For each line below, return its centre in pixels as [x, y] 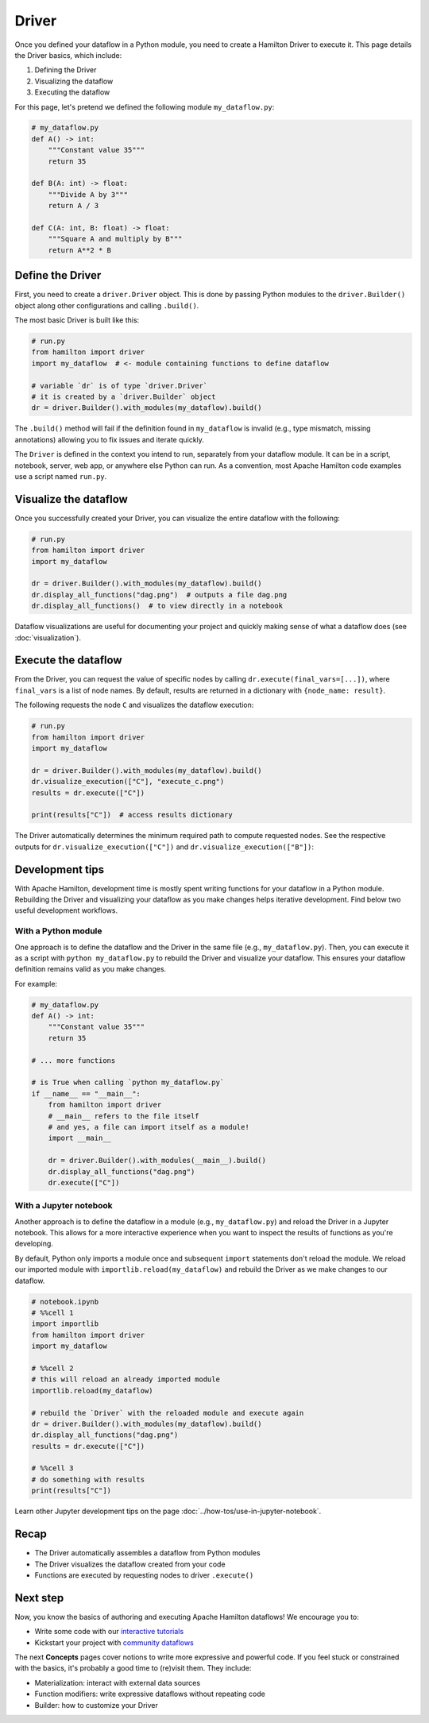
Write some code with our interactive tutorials [109, 1632]
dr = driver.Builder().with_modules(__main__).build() [157, 1161]
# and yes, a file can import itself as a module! [149, 1127]
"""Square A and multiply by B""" [115, 239]
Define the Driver [58, 275]
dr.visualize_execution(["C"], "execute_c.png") [128, 782]
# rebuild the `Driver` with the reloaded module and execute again [168, 1413]
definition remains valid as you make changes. [91, 969]
